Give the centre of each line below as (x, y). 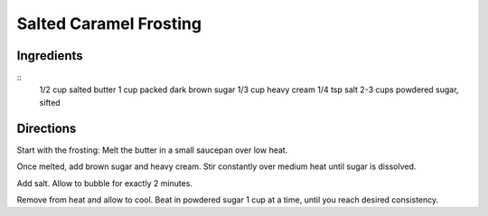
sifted (50, 102)
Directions (47, 128)
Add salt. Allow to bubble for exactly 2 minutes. (105, 183)
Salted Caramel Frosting (109, 23)
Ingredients (50, 56)
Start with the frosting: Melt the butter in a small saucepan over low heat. (152, 150)
